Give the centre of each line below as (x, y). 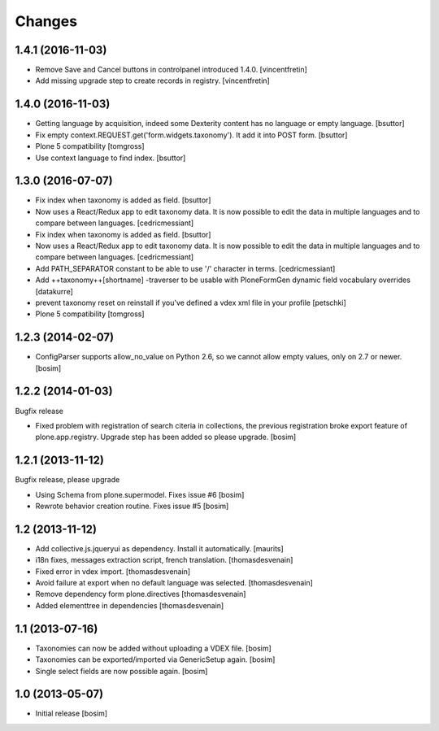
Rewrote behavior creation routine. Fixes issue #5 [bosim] (132, 506)
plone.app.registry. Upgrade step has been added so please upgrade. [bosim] (166, 437)
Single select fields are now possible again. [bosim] (122, 671)
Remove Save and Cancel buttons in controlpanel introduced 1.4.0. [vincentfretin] (172, 70)
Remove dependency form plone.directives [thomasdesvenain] (141, 594)
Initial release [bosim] (72, 714)
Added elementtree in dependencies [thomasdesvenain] (130, 605)
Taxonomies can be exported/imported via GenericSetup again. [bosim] (155, 659)
